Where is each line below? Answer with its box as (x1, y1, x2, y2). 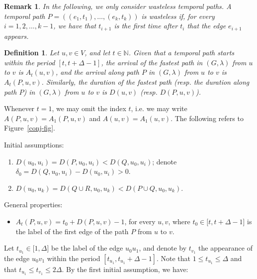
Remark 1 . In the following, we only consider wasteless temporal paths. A (4, 1, 232, 11)
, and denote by (139, 243, 187, 253)
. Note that (156, 253, 191, 263)
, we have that (53, 20, 96, 31)
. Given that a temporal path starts (128, 47, 234, 58)
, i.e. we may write (131, 103, 187, 114)
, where (168, 216, 190, 226)
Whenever (4, 103, 35, 114)
